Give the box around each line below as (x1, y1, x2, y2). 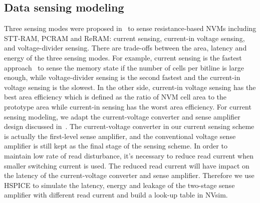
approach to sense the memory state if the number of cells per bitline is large (4, 62, 244, 72)
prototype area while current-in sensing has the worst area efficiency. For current (4, 101, 251, 111)
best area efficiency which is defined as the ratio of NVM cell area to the (4, 91, 227, 102)
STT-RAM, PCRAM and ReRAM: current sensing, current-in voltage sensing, (4, 32, 245, 43)
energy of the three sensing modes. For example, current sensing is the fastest (4, 52, 242, 62)
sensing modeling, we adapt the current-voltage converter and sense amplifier (4, 111, 240, 121)
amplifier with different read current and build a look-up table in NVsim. (4, 189, 228, 200)
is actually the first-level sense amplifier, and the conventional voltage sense (4, 130, 236, 141)
